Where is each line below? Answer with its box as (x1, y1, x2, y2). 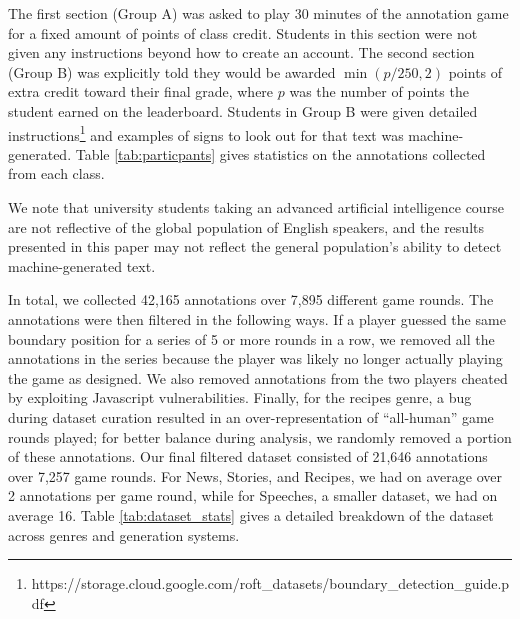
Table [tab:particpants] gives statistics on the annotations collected (75, 143, 486, 164)
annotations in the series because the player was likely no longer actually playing (8, 348, 503, 369)
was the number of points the (289, 81, 469, 102)
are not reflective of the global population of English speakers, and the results (8, 216, 484, 237)
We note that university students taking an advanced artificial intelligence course (8, 197, 504, 217)
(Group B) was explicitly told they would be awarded (8, 61, 336, 82)
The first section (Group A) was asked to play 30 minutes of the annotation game (8, 3, 509, 23)
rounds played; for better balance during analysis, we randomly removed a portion (8, 426, 512, 447)
